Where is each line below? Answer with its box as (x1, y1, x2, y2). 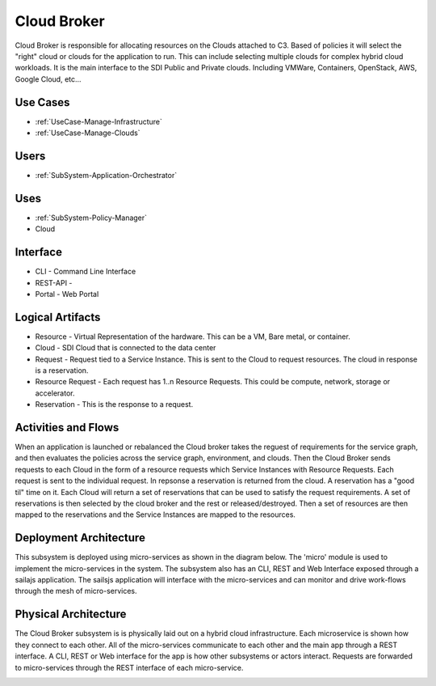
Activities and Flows (15, 421, 119, 434)
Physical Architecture (15, 608, 127, 621)
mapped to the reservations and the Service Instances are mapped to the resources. (15, 510, 296, 519)
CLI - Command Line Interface (35, 267, 136, 277)
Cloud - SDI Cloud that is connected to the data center (35, 343, 216, 353)
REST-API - (35, 277, 73, 287)
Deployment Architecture (15, 531, 145, 545)
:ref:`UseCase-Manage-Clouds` (35, 128, 140, 138)
